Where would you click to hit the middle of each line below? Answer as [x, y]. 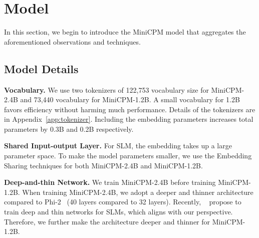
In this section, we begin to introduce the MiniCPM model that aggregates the [125, 32]
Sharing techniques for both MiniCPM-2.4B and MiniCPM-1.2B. [103, 165]
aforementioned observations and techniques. [72, 41]
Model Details [41, 68]
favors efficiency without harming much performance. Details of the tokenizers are [130, 109]
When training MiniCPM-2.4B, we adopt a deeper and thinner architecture [138, 192]
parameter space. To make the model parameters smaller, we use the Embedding [128, 156]
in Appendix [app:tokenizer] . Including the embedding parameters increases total [129, 119]
